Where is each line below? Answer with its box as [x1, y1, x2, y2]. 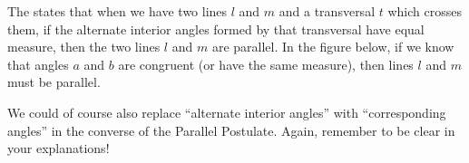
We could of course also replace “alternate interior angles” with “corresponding [7, 102, 446, 121]
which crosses [387, 2, 462, 20]
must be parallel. [7, 72, 101, 91]
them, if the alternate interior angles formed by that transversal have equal [7, 19, 425, 38]
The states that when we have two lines [7, 2, 228, 20]
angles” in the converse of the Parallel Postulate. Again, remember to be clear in [7, 120, 455, 139]
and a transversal [278, 2, 376, 20]
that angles [7, 54, 69, 73]
